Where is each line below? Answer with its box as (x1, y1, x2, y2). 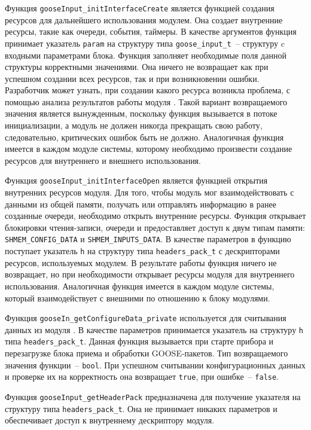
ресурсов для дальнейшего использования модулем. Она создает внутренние (5, 13, 283, 26)
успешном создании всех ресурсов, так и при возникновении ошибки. (5, 72, 260, 84)
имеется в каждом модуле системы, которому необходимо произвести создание (5, 142, 292, 155)
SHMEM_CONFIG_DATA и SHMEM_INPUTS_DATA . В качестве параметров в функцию (5, 233, 291, 245)
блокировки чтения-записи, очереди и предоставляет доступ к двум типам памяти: (5, 221, 305, 233)
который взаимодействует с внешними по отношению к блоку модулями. (5, 291, 270, 304)
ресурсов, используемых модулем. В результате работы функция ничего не (5, 256, 277, 269)
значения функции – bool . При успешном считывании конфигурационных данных (5, 358, 306, 371)
